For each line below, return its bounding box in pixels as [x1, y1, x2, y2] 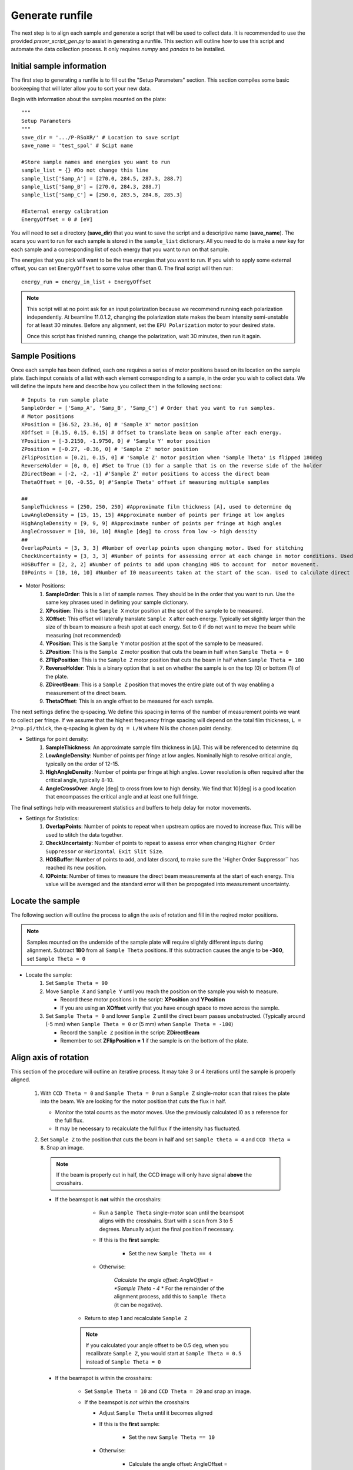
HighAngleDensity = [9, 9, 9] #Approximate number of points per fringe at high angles [21, 520, 282, 526]
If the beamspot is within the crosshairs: [55, 1374, 152, 1381]
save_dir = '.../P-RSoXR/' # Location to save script [21, 134, 179, 141]
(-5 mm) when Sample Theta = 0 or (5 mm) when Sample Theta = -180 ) [45, 1021, 234, 1028]
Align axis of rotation [11, 1053, 89, 1063]
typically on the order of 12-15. [45, 760, 120, 767]
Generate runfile [11, 9, 93, 22]
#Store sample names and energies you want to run [21, 159, 171, 165]
